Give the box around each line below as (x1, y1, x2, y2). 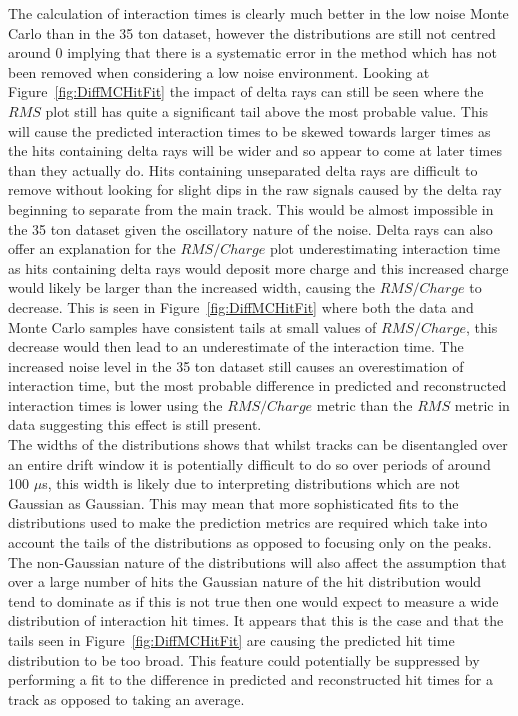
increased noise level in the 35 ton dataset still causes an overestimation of (8, 355, 464, 376)
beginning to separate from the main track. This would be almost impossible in (8, 198, 494, 219)
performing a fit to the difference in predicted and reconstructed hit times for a (8, 669, 493, 690)
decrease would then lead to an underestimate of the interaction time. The (8, 336, 464, 357)
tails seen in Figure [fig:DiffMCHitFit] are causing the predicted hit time (8, 630, 455, 650)
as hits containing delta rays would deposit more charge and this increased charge (8, 257, 509, 278)
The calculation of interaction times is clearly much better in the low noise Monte (8, 3, 509, 23)
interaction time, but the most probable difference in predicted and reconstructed (8, 375, 507, 396)
